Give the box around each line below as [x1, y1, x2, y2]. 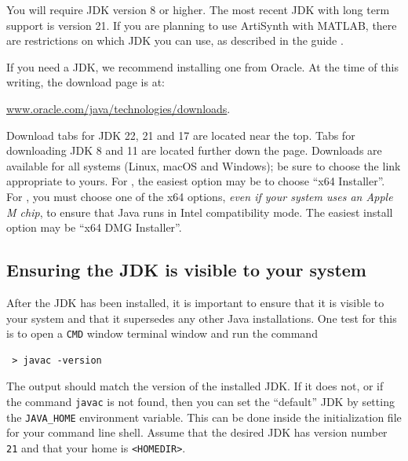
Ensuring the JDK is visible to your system [6, 258, 366, 282]
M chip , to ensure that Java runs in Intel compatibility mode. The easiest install [6, 203, 393, 220]
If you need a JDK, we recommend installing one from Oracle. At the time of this [6, 58, 399, 75]
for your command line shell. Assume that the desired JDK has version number [6, 424, 388, 441]
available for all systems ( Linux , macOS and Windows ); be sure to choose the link [6, 157, 401, 174]
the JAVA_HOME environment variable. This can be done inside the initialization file [6, 408, 402, 425]
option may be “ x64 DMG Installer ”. [6, 219, 182, 236]
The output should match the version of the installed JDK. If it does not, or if [6, 378, 384, 394]
